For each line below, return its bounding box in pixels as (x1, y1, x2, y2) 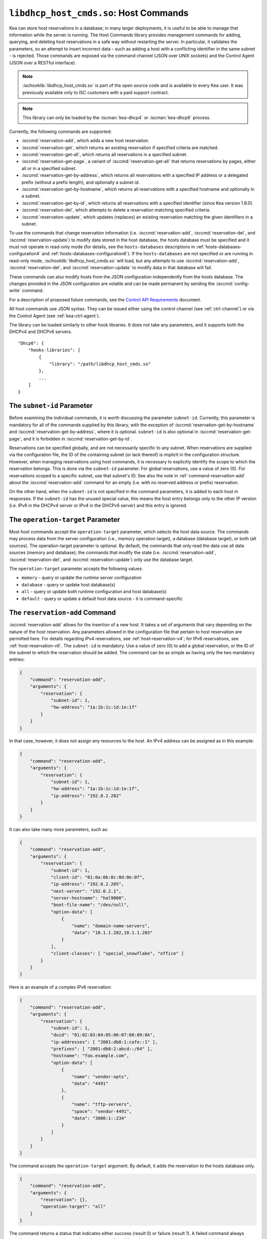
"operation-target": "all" (40, 1204, 106, 1209)
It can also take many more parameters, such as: (9, 826, 108, 832)
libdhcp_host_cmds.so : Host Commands (9, 7, 189, 18)
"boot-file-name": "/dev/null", (50, 902, 130, 908)
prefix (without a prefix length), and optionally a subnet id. (21, 179, 140, 185)
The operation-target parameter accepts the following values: (9, 565, 143, 571)
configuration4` (9, 251, 41, 257)
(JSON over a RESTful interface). (9, 59, 77, 65)
